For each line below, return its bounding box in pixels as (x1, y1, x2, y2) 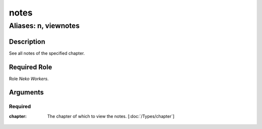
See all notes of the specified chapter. (9, 50, 85, 56)
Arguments (9, 88, 44, 97)
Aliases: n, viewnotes (9, 21, 80, 30)
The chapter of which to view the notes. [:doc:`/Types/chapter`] (47, 113, 175, 119)
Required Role (9, 63, 52, 71)
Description (9, 37, 46, 46)
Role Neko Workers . (9, 76, 49, 81)
